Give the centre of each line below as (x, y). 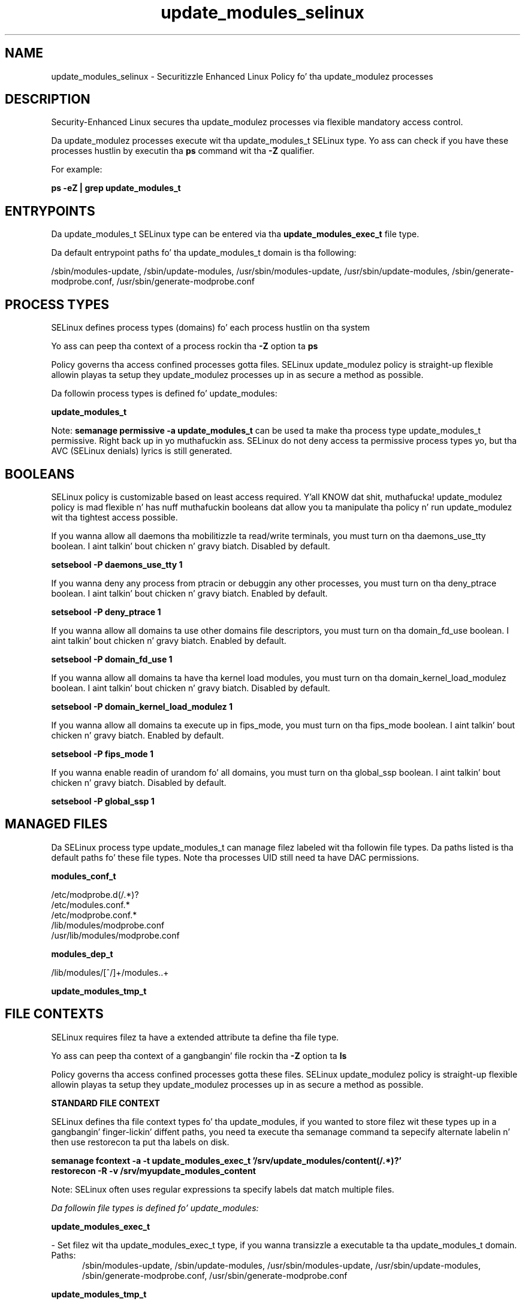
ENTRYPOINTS (50, 211)
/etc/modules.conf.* (90, 904)
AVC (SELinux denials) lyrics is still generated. (142, 451)
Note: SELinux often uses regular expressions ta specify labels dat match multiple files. (223, 1189)
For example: (77, 170)
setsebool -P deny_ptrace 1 (106, 612)
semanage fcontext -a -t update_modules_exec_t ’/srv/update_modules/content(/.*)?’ (226, 1160)
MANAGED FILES (56, 824)
